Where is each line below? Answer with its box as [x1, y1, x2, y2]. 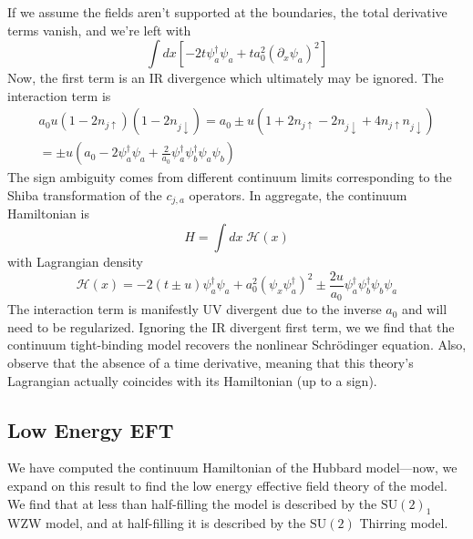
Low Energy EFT [7, 415, 174, 443]
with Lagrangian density [7, 252, 143, 271]
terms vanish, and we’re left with [7, 20, 191, 39]
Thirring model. [359, 514, 448, 533]
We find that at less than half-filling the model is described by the [7, 493, 377, 513]
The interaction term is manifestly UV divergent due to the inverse [7, 300, 382, 319]
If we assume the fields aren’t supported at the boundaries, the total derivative [7, 3, 447, 21]
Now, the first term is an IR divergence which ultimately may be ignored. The [7, 68, 444, 87]
